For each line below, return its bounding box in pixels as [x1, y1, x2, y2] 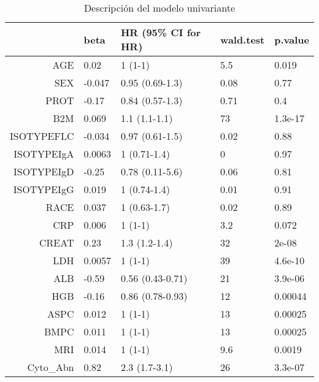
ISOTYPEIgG [13, 182, 74, 196]
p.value [274, 32, 309, 47]
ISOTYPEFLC [10, 129, 74, 143]
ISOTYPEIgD [13, 164, 74, 178]
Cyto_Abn [27, 360, 74, 374]
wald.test [220, 32, 265, 47]
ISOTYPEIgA [13, 147, 74, 161]
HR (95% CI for [120, 25, 201, 39]
